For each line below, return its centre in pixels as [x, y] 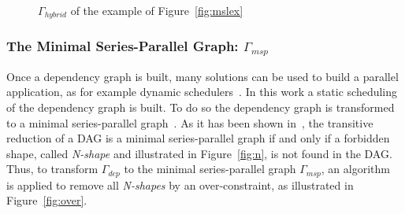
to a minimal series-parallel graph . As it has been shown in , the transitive [190, 122]
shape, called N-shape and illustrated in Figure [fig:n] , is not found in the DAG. [199, 153]
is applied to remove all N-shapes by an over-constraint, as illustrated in [180, 184]
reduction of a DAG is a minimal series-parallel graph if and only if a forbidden [198, 138]
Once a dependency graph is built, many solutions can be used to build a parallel [202, 76]
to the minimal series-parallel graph [210, 169]
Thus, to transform [52, 169]
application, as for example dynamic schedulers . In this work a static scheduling [202, 92]
